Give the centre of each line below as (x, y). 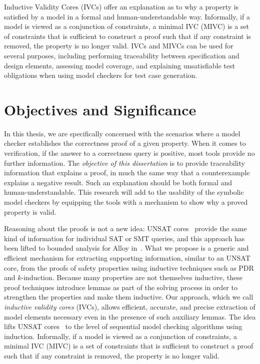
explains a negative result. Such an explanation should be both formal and (118, 182)
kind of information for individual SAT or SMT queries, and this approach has (124, 238)
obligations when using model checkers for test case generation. (101, 75)
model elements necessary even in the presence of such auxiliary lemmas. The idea (130, 316)
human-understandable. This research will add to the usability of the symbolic (124, 192)
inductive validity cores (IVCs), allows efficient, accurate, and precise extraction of (130, 306)
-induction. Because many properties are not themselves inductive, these (132, 277)
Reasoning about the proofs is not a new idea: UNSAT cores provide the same (125, 228)
